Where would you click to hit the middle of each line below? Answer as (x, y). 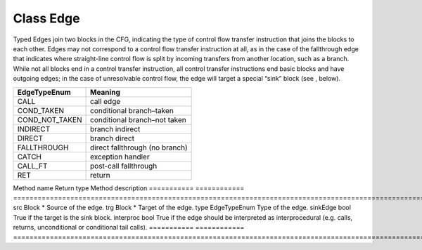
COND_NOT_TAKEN (50, 119)
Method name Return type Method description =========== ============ (129, 188)
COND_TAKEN (41, 110)
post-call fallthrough (123, 166)
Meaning (105, 92)
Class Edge (46, 18)
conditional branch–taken (132, 110)
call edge (105, 101)
